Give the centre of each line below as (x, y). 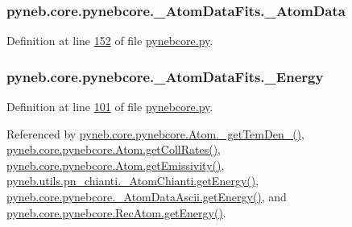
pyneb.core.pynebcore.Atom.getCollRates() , (114, 149)
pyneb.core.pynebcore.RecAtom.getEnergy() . (116, 212)
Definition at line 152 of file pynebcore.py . (110, 41)
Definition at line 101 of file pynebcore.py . (110, 107)
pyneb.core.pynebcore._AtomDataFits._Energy (165, 76)
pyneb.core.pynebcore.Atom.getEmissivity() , (116, 165)
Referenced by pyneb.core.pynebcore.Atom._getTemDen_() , (155, 133)
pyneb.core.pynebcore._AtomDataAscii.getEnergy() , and (147, 196)
